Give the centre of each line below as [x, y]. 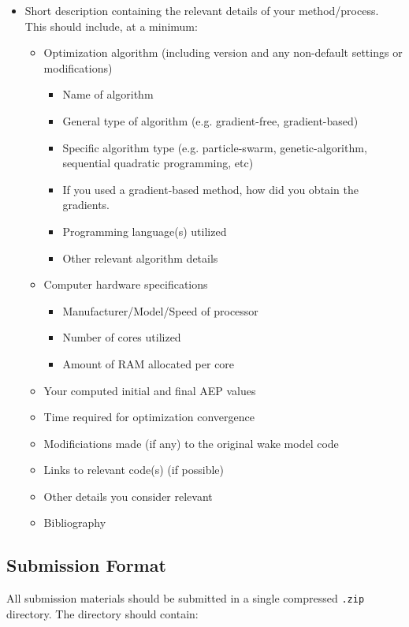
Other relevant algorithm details [140, 258]
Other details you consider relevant [128, 496]
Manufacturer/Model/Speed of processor [160, 310]
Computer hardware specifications [126, 284]
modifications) [78, 67]
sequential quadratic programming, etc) [158, 163]
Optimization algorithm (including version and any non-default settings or [223, 52]
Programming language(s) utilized [145, 231]
